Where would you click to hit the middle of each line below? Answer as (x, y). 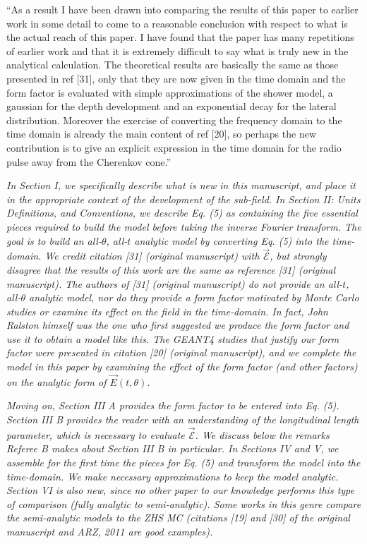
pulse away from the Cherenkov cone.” (89, 161)
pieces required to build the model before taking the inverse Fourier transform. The (184, 226)
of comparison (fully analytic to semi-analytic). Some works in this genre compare (184, 503)
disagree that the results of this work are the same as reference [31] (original (171, 269)
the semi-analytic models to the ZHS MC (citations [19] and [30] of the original (178, 518)
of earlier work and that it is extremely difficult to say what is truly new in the (178, 50)
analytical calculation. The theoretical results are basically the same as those (173, 65)
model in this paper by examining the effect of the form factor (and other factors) (182, 367)
